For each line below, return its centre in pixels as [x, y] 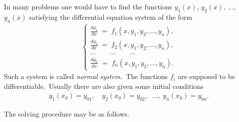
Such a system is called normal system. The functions [86, 76]
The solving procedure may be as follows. [67, 114]
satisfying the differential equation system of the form [111, 17]
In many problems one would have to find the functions [88, 6]
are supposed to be [207, 76]
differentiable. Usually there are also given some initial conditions [104, 86]
